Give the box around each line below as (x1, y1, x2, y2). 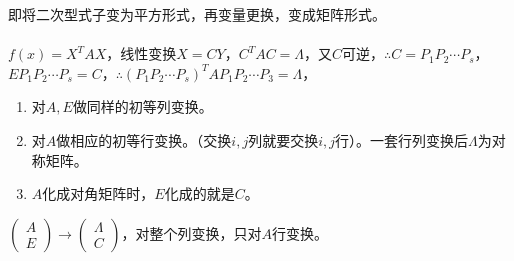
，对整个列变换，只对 (121, 222, 262, 243)
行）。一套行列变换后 (335, 129, 469, 150)
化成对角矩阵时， (42, 183, 155, 204)
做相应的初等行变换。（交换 (56, 129, 232, 150)
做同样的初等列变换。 (72, 96, 213, 117)
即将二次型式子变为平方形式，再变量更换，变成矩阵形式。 (8, 4, 386, 24)
